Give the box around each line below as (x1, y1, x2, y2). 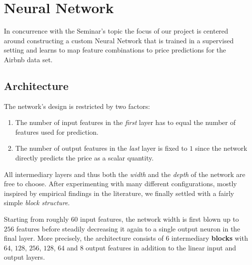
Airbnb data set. (4, 54, 53, 64)
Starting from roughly (4, 214, 69, 224)
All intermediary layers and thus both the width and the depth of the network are (4, 169, 245, 179)
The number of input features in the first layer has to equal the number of (15, 117, 236, 127)
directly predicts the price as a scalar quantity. (15, 153, 154, 163)
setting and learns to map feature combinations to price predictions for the (4, 45, 226, 55)
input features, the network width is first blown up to (80, 214, 239, 224)
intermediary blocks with (171, 233, 248, 243)
